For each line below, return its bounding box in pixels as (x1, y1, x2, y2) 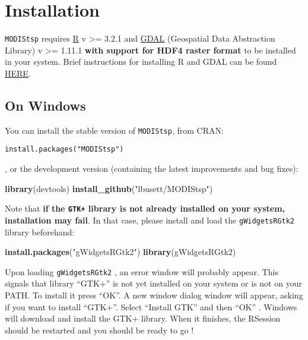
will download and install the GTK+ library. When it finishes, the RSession (5, 312, 281, 325)
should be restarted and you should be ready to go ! (5, 323, 194, 336)
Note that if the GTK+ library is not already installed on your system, (5, 202, 285, 215)
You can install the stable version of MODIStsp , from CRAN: (5, 124, 224, 136)
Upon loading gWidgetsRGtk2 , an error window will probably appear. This (5, 265, 278, 278)
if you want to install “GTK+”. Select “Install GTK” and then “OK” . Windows (5, 300, 297, 313)
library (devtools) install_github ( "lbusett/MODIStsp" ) (5, 182, 213, 194)
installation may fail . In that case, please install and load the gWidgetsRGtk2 (5, 213, 295, 226)
